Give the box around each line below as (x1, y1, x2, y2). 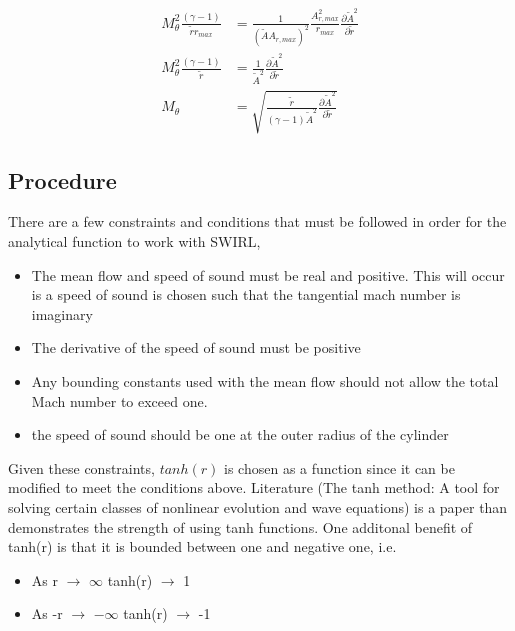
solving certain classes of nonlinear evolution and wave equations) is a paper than (8, 496, 508, 517)
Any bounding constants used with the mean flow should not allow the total (31, 371, 499, 391)
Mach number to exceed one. (31, 390, 208, 411)
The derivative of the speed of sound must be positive (31, 337, 361, 358)
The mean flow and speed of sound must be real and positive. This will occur (31, 264, 505, 285)
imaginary (31, 303, 93, 324)
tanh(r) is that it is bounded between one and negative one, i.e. (8, 536, 397, 557)
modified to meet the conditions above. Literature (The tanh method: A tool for (8, 477, 500, 498)
